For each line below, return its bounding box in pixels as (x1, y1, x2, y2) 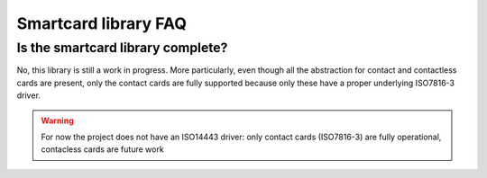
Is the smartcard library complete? (16, 40, 228, 56)
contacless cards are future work (41, 144, 164, 155)
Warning (41, 115, 74, 126)
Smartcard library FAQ (16, 13, 187, 33)
